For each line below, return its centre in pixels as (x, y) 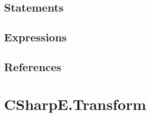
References (33, 66)
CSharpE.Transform (75, 104)
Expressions (35, 37)
